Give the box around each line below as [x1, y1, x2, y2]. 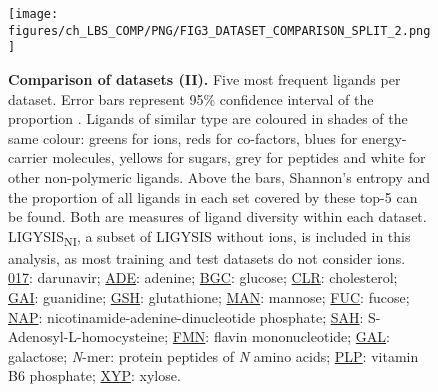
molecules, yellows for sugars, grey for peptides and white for [52, 147, 426, 168]
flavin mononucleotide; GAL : [213, 326, 390, 347]
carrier [8, 147, 48, 168]
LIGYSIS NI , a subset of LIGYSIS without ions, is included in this [8, 225, 411, 249]
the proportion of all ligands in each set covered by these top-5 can [8, 186, 418, 207]
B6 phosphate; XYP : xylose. [8, 365, 181, 386]
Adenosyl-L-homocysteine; [8, 326, 169, 347]
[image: [8, 7, 59, 21]
